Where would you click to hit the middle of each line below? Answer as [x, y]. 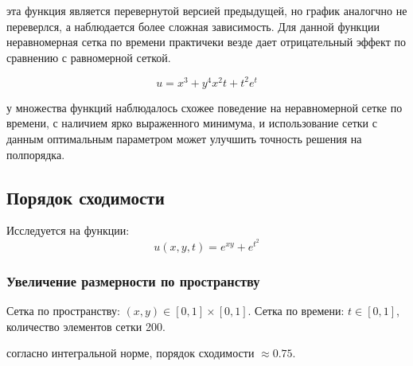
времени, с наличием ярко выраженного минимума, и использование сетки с [192, 123]
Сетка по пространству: [63, 310]
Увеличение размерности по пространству [133, 280]
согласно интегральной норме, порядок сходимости [131, 353]
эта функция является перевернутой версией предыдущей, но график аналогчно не [207, 10]
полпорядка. [36, 154]
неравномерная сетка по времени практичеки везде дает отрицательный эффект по [206, 42]
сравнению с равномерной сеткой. [89, 57]
